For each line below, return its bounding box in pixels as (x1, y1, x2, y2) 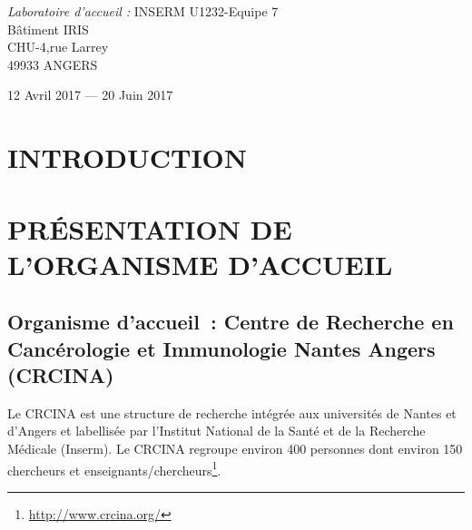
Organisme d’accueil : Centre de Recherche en (7, 308, 454, 336)
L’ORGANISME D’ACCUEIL (7, 245, 393, 282)
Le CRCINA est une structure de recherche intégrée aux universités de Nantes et (7, 403, 457, 422)
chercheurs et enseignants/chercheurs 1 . (7, 457, 221, 479)
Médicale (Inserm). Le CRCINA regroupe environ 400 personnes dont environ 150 (7, 439, 463, 458)
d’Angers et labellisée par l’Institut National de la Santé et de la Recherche (7, 421, 426, 440)
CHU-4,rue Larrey (7, 37, 109, 56)
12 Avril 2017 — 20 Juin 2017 (7, 85, 173, 104)
